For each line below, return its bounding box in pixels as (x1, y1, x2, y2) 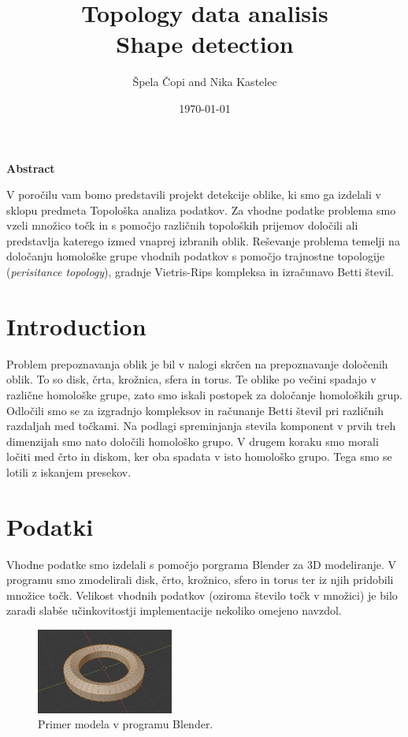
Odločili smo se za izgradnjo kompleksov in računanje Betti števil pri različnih (6, 402, 384, 418)
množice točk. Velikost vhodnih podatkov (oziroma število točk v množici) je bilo (6, 586, 398, 603)
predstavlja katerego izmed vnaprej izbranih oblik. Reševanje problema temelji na (6, 232, 400, 249)
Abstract (6, 159, 55, 176)
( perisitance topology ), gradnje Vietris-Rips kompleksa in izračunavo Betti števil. (6, 264, 394, 280)
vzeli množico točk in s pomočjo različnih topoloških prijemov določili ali (6, 217, 358, 234)
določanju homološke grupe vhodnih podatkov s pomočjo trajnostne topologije (6, 248, 385, 264)
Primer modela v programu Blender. (38, 716, 213, 732)
